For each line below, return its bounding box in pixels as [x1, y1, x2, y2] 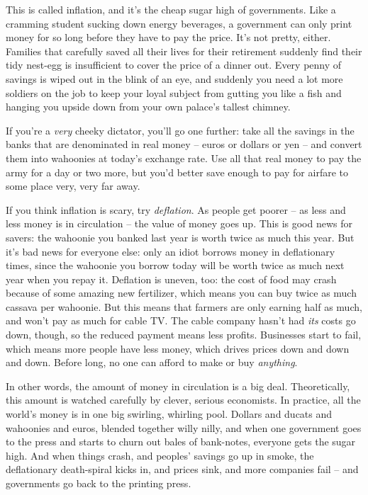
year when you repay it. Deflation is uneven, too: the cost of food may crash [6, 271, 337, 286]
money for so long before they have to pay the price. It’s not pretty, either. [6, 30, 331, 45]
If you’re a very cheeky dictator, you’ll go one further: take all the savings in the [6, 123, 355, 137]
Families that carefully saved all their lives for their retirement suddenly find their [6, 43, 362, 58]
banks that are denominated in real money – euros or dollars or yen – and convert [6, 137, 362, 152]
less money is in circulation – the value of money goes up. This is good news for [6, 216, 353, 231]
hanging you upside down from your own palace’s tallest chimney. [6, 99, 291, 114]
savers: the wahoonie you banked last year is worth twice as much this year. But [6, 229, 355, 244]
